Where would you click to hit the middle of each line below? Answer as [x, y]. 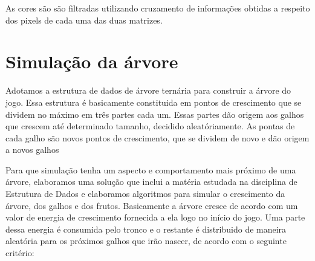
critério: [20, 253]
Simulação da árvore [92, 61]
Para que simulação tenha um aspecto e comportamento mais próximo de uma [151, 169]
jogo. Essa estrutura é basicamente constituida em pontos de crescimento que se [154, 102]
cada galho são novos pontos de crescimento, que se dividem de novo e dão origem [157, 137]
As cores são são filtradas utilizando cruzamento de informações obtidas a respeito [158, 8]
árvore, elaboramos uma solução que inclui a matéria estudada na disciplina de [151, 182]
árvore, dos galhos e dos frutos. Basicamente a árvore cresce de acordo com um [152, 205]
